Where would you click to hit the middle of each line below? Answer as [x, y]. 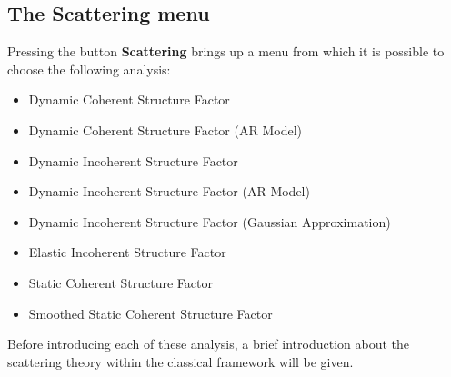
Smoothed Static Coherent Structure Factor [150, 313]
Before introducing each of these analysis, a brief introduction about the [209, 344]
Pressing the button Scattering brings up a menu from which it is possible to [226, 51]
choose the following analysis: [89, 69]
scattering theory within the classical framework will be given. [180, 361]
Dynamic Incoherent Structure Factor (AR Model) [169, 191]
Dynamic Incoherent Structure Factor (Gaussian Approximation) [210, 221]
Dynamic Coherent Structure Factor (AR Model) [165, 129]
